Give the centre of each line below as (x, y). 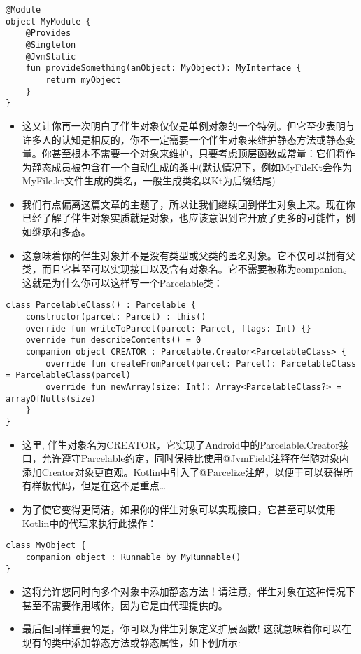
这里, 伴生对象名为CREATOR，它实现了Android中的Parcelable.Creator (180, 444)
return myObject (83, 80)
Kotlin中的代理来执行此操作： (90, 523)
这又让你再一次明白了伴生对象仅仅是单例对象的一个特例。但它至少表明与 (189, 125)
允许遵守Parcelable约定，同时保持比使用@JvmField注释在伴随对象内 (195, 458)
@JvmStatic (51, 56)
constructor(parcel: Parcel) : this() (116, 317)
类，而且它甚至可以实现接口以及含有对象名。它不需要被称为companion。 (187, 269)
